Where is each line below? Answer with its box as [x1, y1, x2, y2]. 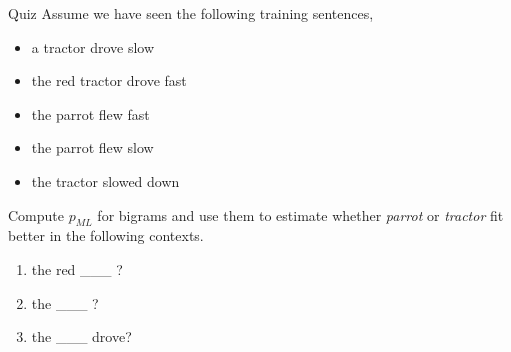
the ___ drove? [31, 326, 132, 347]
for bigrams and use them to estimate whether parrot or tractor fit [97, 204, 504, 225]
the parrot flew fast [31, 103, 150, 124]
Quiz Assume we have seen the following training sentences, [8, 3, 374, 23]
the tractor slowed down [31, 170, 180, 191]
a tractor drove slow [31, 36, 155, 57]
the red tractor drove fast [31, 70, 187, 91]
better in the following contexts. [8, 225, 204, 246]
